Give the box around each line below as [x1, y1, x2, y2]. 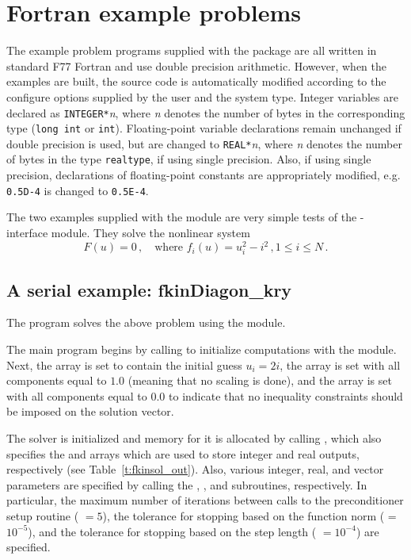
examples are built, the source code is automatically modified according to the [6, 73, 386, 90]
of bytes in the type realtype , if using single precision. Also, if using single [6, 151, 371, 167]
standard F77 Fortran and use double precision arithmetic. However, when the [6, 57, 386, 74]
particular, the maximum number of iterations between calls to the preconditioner [6, 492, 404, 508]
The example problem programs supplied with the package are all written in [6, 42, 377, 59]
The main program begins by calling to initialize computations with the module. [6, 341, 397, 358]
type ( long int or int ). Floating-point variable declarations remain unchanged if [6, 120, 401, 136]
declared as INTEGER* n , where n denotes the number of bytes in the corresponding [6, 104, 405, 121]
